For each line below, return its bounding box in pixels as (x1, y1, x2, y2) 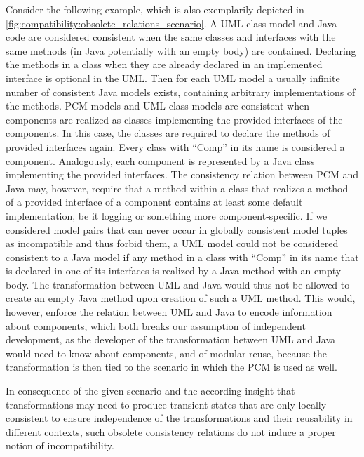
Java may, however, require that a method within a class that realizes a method (6, 180, 349, 195)
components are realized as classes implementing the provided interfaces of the (6, 112, 343, 126)
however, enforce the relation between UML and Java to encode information (6, 305, 332, 319)
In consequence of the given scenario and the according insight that (6, 383, 295, 398)
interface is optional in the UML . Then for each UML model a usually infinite (6, 70, 340, 85)
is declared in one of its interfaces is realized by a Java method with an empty (6, 263, 342, 278)
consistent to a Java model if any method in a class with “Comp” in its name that (6, 249, 359, 264)
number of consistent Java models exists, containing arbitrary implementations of (6, 84, 356, 99)
